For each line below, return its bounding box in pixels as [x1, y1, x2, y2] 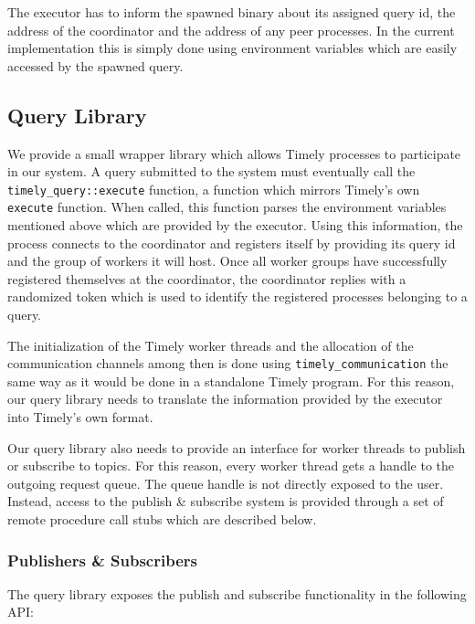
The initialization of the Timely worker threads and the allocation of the [7, 335, 414, 354]
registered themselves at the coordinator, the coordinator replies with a [7, 269, 406, 288]
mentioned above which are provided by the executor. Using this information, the [7, 216, 463, 235]
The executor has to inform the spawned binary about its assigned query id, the [7, 3, 456, 21]
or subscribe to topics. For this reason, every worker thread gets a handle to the [7, 456, 455, 475]
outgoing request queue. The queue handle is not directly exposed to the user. [7, 473, 444, 492]
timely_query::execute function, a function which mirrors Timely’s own [7, 179, 420, 198]
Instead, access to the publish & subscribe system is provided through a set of [7, 492, 444, 511]
